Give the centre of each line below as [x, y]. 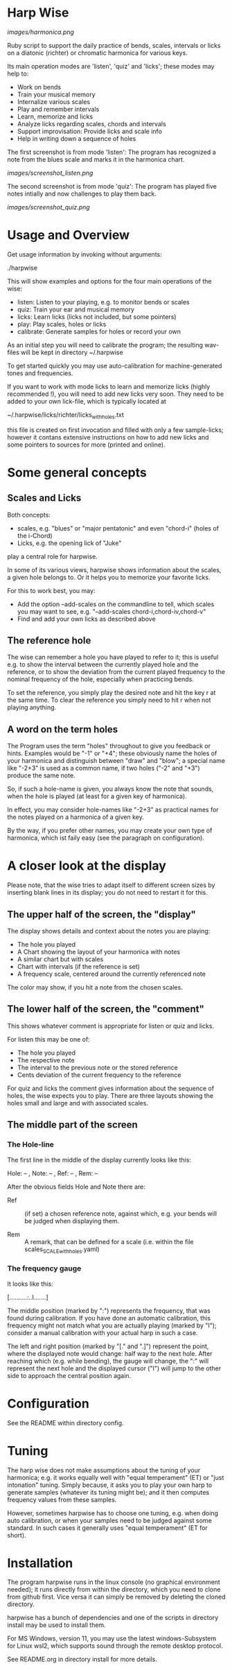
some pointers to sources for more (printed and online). [86, 445]
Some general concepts [77, 472]
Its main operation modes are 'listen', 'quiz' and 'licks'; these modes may [111, 66]
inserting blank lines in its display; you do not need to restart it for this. [107, 893]
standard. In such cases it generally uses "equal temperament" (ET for [107, 1528]
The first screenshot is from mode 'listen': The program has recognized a [111, 152]
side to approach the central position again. [69, 1375]
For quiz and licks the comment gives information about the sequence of [111, 1088]
